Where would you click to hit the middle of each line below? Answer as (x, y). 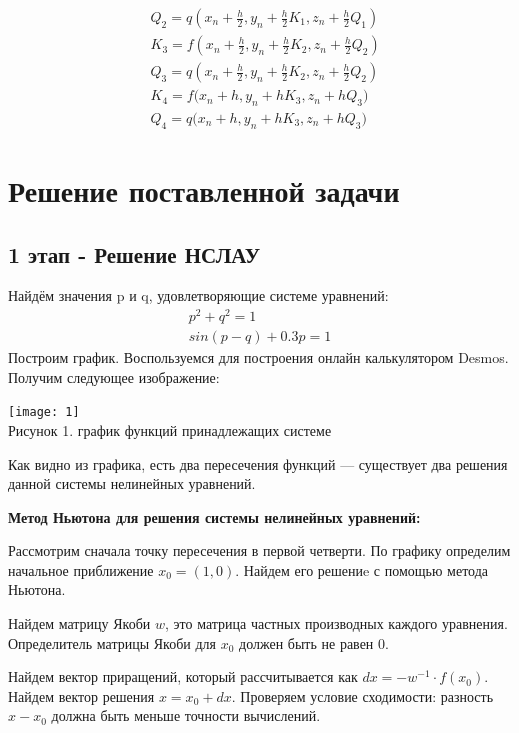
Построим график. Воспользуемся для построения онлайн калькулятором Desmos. (258, 357)
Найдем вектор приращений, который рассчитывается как (183, 676)
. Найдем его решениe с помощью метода (362, 569)
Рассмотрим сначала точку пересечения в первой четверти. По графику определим (259, 550)
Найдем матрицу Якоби (79, 623)
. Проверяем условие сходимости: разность (362, 695)
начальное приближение (81, 569)
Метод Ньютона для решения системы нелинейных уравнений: (214, 516)
